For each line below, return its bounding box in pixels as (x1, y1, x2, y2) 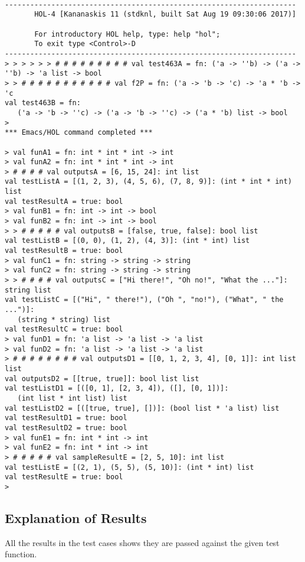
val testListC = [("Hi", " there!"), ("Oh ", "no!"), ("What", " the (5, 295, 284, 304)
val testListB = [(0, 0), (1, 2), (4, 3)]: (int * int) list (5, 236, 250, 245)
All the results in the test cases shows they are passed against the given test (5, 536, 280, 548)
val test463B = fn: (5, 99, 81, 108)
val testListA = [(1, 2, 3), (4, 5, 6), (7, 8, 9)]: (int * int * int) (5, 177, 292, 186)
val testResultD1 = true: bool (5, 414, 127, 423)
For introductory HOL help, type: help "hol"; (34, 30, 221, 38)
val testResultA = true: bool (5, 197, 123, 206)
